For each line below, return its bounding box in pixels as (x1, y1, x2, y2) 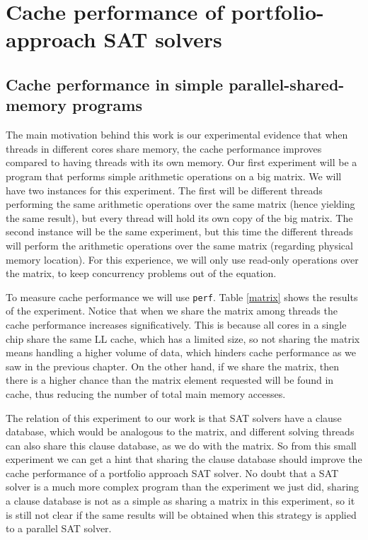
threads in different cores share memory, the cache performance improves (6, 141, 322, 155)
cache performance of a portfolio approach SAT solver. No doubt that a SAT (6, 465, 339, 480)
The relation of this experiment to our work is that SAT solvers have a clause (6, 410, 342, 425)
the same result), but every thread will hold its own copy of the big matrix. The (6, 210, 353, 225)
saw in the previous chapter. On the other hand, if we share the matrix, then (6, 358, 339, 373)
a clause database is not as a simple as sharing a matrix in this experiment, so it (6, 493, 355, 508)
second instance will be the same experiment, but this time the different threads (6, 224, 353, 239)
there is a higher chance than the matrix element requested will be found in (6, 372, 334, 387)
